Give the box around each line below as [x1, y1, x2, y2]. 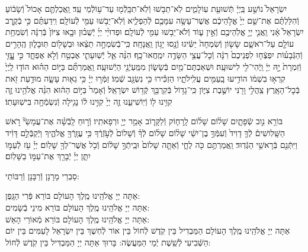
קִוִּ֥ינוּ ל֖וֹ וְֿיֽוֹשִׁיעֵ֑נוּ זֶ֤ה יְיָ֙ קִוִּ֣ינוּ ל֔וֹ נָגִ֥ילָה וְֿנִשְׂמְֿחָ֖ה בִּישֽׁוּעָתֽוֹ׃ [5, 95, 172, 107]
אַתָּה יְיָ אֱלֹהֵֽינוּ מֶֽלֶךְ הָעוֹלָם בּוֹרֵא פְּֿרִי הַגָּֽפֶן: [5, 189, 140, 202]
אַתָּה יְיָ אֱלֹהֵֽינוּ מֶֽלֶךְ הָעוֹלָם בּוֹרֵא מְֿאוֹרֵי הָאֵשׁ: [5, 212, 150, 225]
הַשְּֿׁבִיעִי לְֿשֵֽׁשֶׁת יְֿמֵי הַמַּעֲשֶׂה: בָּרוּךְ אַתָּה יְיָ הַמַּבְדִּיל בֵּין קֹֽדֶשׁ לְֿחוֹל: [5, 235, 211, 248]
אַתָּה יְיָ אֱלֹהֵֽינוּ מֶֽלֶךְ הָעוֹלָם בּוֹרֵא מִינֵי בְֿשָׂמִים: [5, 201, 150, 213]
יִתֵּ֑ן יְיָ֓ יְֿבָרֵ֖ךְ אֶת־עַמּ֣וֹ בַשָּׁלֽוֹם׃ [5, 150, 91, 162]
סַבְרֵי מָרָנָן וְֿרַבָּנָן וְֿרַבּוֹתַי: [5, 169, 79, 182]
